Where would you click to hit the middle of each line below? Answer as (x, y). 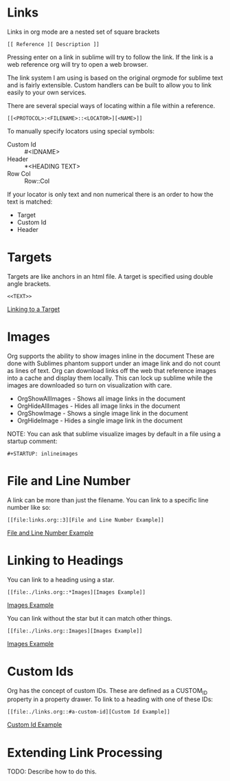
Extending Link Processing (85, 752)
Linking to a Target (34, 309)
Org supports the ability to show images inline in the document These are (111, 356)
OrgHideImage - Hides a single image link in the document (100, 420)
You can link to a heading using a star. (61, 579)
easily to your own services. (47, 92)
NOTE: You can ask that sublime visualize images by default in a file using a (114, 434)
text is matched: (30, 202)
